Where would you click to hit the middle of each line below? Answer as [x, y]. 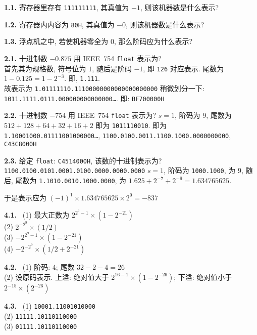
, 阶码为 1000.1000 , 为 [200, 170]
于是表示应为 [25, 197]
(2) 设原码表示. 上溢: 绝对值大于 [57, 277]
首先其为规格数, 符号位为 [45, 68]
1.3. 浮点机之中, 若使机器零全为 [56, 41]
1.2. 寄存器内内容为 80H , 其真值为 [59, 24]
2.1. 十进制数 [26, 58]
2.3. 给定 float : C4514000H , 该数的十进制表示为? [83, 160]
